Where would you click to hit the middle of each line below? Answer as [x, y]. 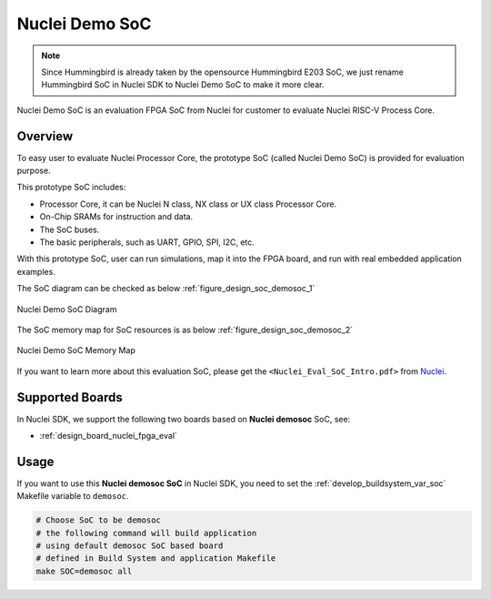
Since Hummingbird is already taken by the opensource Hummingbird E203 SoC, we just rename [222, 72]
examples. [36, 271]
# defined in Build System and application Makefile [156, 558]
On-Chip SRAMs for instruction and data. [116, 217]
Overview [45, 136]
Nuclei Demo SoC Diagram [67, 309]
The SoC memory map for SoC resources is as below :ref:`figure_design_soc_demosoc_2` [185, 330]
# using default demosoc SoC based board [130, 546]
